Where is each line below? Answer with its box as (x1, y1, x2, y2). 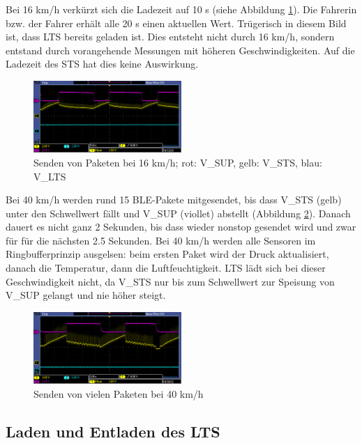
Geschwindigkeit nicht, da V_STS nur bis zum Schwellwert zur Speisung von (6, 274, 335, 288)
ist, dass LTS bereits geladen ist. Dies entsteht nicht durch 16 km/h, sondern (6, 29, 335, 44)
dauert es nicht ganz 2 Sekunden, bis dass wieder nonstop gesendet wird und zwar (6, 219, 356, 234)
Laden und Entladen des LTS (6, 420, 220, 442)
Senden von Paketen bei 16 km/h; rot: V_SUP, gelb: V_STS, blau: (33, 155, 322, 169)
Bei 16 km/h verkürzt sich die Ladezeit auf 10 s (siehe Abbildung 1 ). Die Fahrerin (6, 2, 357, 16)
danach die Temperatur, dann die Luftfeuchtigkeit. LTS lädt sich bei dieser (6, 261, 326, 275)
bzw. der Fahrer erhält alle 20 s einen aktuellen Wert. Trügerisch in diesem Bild (6, 15, 347, 30)
